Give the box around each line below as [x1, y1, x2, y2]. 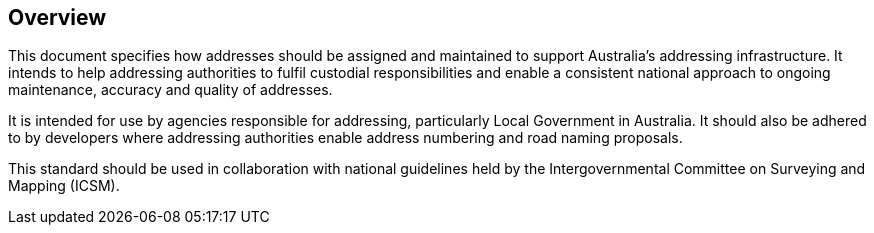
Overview [8, 5, 107, 30]
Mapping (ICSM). [8, 177, 120, 195]
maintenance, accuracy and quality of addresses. [8, 81, 333, 99]
